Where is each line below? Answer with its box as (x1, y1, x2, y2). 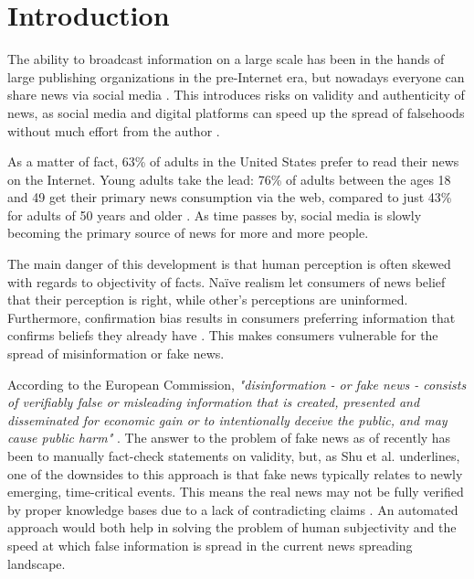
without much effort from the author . (7, 121, 220, 140)
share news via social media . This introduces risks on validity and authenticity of (7, 85, 465, 104)
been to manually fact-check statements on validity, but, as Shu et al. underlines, (7, 446, 460, 465)
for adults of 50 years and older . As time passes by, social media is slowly (7, 205, 422, 224)
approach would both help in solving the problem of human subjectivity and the (7, 518, 457, 537)
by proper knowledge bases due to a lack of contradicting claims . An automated (7, 499, 458, 519)
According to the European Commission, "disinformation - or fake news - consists (7, 374, 467, 393)
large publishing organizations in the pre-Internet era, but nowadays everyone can (7, 67, 465, 86)
